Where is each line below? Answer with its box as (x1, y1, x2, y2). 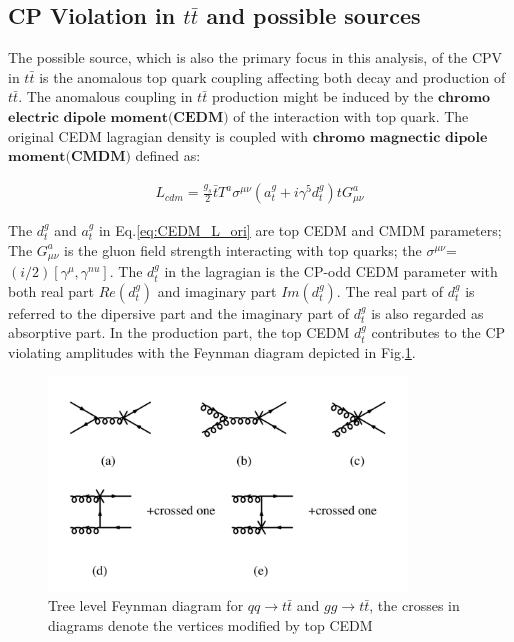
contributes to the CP (371, 322, 506, 343)
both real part (8, 280, 95, 301)
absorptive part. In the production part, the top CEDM (8, 322, 350, 343)
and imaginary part (157, 280, 277, 301)
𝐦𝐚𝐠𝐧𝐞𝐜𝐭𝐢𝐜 (369, 130, 441, 145)
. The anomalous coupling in (18, 86, 193, 107)
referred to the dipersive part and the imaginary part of (8, 302, 350, 323)
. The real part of (336, 280, 444, 301)
